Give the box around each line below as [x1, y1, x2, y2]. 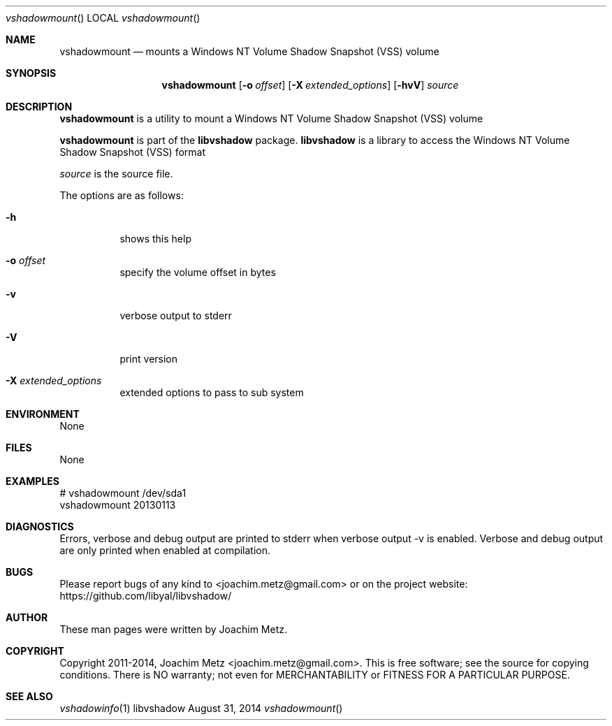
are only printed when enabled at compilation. [59, 544, 271, 556]
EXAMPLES [6, 475, 59, 487]
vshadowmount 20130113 [59, 499, 176, 511]
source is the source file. [59, 168, 173, 180]
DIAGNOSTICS [6, 521, 74, 532]
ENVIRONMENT [6, 408, 80, 420]
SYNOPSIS [6, 67, 57, 79]
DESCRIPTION [6, 101, 73, 112]
